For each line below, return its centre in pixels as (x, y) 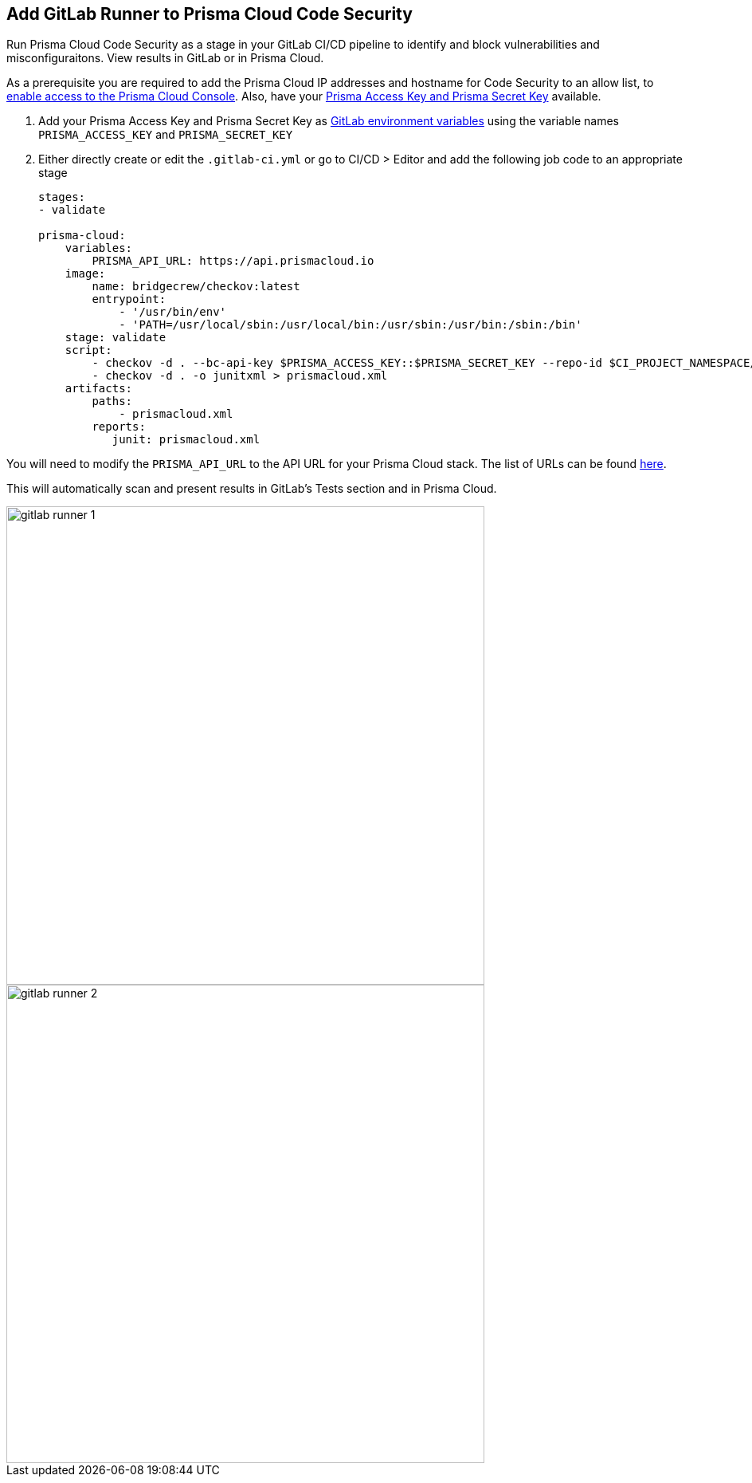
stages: (62, 197)
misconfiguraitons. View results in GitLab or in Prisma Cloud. (165, 58)
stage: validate (116, 338)
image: (85, 274)
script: (88, 350)
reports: (119, 427)
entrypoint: (129, 299)
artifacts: (99, 389)
